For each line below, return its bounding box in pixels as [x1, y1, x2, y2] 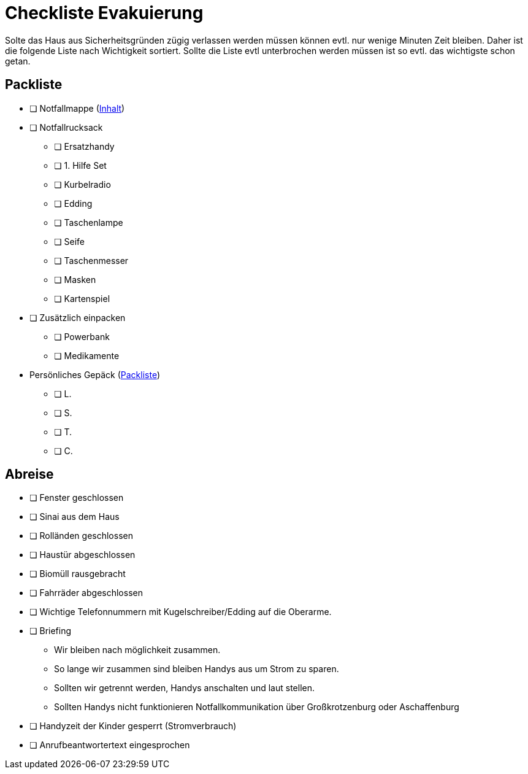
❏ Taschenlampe [54, 217, 123, 228]
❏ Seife [54, 236, 85, 247]
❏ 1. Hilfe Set [54, 160, 107, 171]
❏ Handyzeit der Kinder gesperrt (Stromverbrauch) [29, 721, 237, 732]
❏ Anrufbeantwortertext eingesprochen [29, 740, 190, 751]
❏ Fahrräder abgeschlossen [29, 587, 143, 598]
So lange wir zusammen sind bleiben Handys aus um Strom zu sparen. [54, 664, 339, 675]
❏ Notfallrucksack [29, 122, 103, 133]
